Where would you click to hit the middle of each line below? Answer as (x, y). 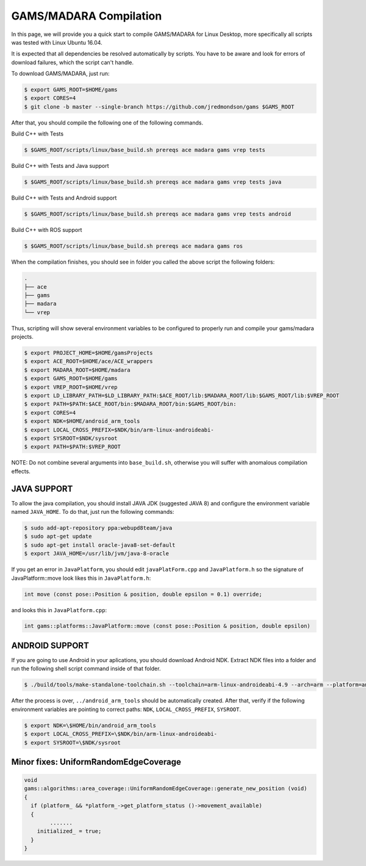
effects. (21, 471)
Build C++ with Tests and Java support (60, 166)
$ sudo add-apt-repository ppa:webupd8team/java (98, 528)
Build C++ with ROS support (47, 230)
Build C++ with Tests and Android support (64, 198)
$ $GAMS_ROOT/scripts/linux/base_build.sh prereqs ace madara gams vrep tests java (153, 182)
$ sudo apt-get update (58, 536)
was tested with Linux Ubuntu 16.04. (57, 42)
